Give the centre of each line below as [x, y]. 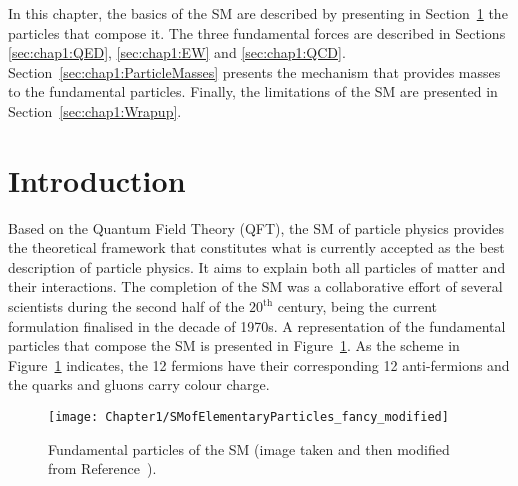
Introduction [97, 179]
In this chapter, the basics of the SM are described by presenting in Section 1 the [258, 13]
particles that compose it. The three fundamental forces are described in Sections [257, 32]
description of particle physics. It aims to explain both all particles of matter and [257, 266]
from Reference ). [102, 468]
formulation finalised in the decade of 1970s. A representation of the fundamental [257, 325]
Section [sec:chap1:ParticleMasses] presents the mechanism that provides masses [254, 71]
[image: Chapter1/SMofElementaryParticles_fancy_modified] [248, 417]
